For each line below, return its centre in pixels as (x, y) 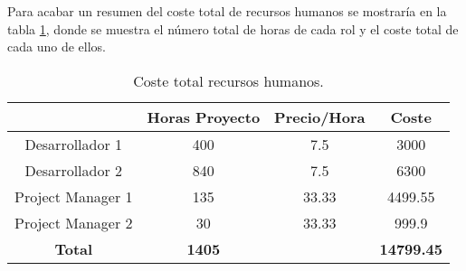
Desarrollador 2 (74, 170)
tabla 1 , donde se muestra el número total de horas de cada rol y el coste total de (233, 28)
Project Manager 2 (74, 222)
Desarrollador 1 (74, 144)
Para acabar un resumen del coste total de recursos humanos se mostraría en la (227, 11)
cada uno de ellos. (57, 47)
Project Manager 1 (74, 196)
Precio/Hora (320, 117)
